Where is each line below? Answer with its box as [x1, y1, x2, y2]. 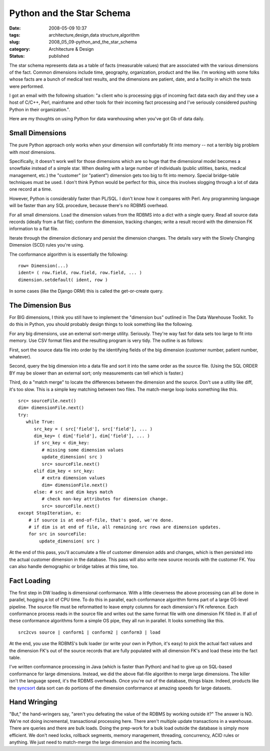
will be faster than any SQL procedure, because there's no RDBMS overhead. [9, 203, 168, 209]
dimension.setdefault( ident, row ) [18, 277, 108, 283]
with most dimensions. [9, 149, 56, 155]
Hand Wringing [9, 698, 57, 706]
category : [9, 46, 30, 52]
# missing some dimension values [41, 447, 124, 453]
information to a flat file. [9, 226, 58, 232]
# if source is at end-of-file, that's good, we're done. [28, 517, 174, 523]
